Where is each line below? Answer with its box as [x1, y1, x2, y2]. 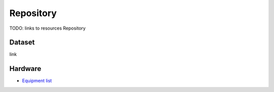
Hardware [9, 64, 42, 73]
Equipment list [22, 78, 52, 84]
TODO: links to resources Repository [9, 25, 86, 31]
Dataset [9, 38, 35, 47]
